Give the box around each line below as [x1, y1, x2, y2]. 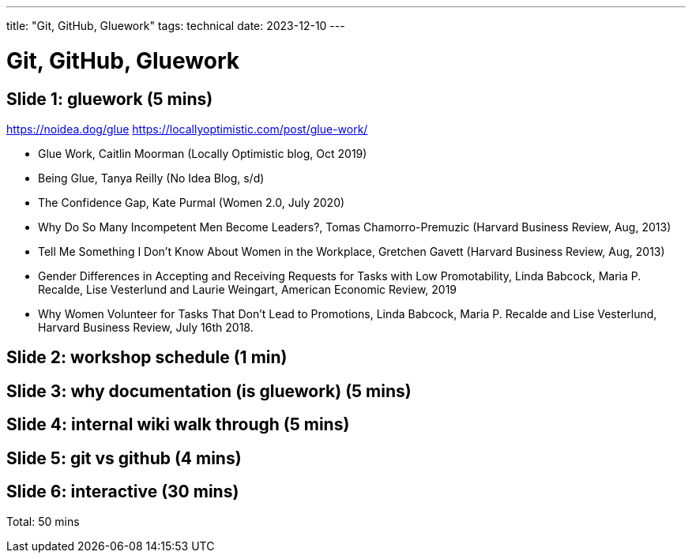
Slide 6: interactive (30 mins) [6, 482, 239, 502]
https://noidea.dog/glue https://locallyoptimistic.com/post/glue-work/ [6, 122, 368, 136]
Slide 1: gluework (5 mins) [6, 88, 213, 109]
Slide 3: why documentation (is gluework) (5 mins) [6, 381, 412, 401]
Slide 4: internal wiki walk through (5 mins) [6, 415, 350, 435]
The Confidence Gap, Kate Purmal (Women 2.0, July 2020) [38, 195, 345, 209]
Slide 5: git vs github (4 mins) [6, 448, 242, 468]
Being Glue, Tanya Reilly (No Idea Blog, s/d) [38, 171, 265, 185]
